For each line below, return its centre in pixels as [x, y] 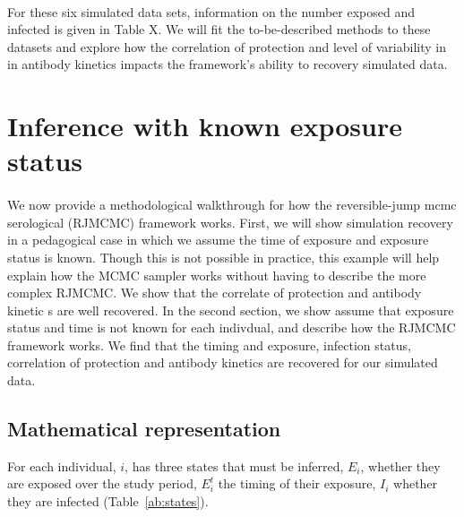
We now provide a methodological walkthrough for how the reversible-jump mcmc [232, 205]
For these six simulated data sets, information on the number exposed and [211, 11]
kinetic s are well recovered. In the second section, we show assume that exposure [231, 310]
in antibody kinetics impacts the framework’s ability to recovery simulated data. [228, 64]
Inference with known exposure [205, 126]
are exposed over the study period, [102, 483]
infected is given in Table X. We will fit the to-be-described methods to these [219, 29]
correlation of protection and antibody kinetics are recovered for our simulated [223, 362]
